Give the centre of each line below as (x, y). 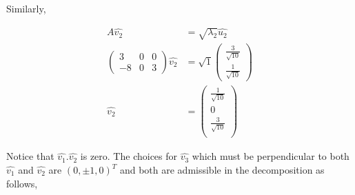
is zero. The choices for (129, 156)
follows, (22, 183)
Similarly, (26, 8)
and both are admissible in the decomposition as (222, 170)
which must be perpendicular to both (271, 156)
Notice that (30, 156)
